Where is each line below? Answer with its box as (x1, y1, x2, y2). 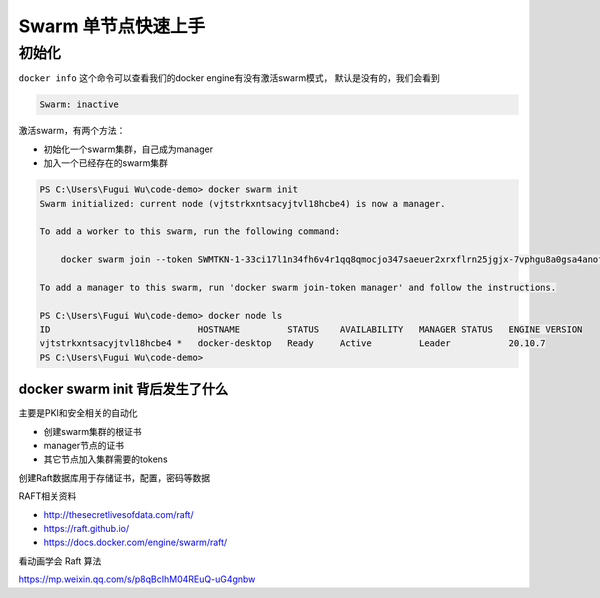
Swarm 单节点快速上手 (18, 15, 206, 37)
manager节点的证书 (43, 440, 125, 452)
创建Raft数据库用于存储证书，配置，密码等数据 (18, 471, 211, 484)
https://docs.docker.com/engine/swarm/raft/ (43, 536, 228, 549)
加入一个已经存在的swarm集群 (43, 157, 169, 169)
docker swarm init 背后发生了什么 (18, 381, 229, 398)
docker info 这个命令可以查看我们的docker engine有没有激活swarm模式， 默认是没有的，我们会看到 (18, 72, 440, 84)
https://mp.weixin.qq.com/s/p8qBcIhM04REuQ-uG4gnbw (18, 573, 256, 585)
